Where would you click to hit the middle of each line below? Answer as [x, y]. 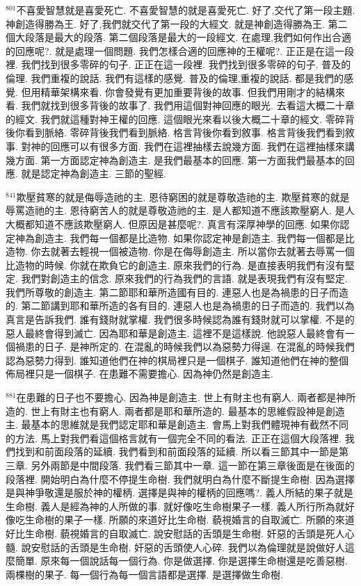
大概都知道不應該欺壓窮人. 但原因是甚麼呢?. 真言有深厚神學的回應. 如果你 [173, 223]
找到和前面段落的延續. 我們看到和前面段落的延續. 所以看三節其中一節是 [177, 451]
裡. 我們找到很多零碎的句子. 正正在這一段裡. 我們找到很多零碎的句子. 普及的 [178, 64]
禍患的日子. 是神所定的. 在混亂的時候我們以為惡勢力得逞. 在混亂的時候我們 [185, 347]
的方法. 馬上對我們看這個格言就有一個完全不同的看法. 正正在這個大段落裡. [174, 438]
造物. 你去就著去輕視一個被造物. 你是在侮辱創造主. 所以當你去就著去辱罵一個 [180, 251]
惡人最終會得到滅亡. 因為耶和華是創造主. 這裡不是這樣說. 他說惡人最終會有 [175, 333]
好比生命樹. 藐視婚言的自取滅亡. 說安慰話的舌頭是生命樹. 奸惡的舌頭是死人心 [180, 533]
